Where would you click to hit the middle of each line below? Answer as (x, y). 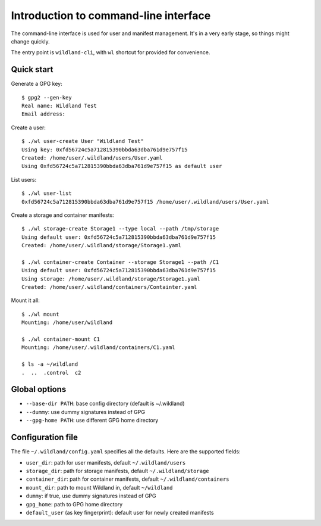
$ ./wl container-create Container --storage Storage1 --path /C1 (120, 262)
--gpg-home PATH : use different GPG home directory (92, 421)
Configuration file (45, 438)
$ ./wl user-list (47, 193)
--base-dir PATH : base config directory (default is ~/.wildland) (105, 404)
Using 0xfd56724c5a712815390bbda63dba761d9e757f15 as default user (122, 166)
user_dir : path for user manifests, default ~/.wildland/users (106, 462)
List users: (24, 179)
